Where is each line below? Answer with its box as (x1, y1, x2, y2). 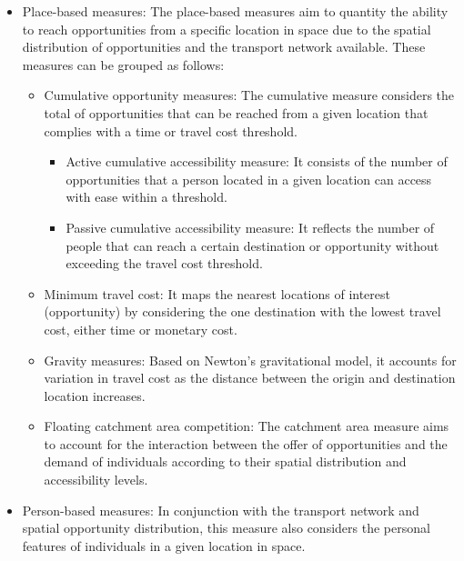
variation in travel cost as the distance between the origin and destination (44, 368, 456, 387)
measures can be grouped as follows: (22, 55, 225, 74)
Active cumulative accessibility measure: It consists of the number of (66, 152, 448, 171)
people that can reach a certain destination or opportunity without (66, 235, 439, 255)
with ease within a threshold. (66, 187, 227, 206)
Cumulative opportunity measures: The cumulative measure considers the (44, 85, 455, 105)
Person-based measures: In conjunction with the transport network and (22, 500, 419, 519)
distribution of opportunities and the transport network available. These (22, 37, 426, 56)
